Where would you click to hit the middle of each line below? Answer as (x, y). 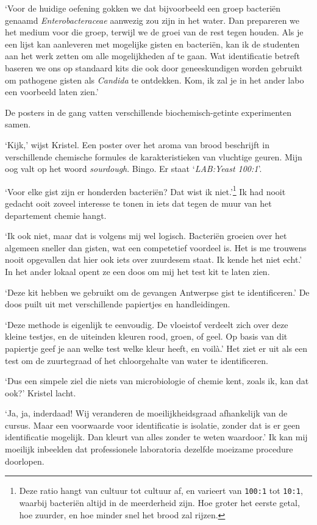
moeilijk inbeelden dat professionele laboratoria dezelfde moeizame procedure (149, 449)
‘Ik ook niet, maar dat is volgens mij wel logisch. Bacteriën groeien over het (146, 236)
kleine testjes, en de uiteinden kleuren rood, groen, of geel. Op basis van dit (146, 336)
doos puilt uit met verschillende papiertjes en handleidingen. (118, 304)
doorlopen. (25, 461)
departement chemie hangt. (56, 215)
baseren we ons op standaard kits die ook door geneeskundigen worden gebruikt (154, 67)
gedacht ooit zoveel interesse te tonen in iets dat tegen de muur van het (138, 203)
